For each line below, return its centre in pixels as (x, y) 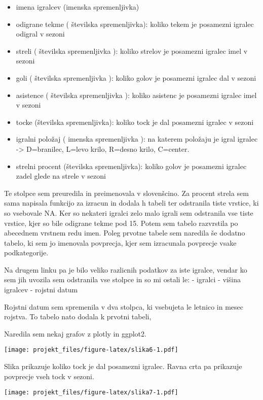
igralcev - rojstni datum (41, 290)
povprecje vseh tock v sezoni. (49, 376)
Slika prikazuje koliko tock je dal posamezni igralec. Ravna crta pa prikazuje (123, 366)
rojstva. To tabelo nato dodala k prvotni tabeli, (78, 316)
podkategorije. (26, 253)
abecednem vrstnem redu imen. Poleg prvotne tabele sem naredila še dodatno (125, 233)
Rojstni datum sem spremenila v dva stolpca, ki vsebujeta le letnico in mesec (124, 306)
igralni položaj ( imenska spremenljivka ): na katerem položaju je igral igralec (137, 139)
